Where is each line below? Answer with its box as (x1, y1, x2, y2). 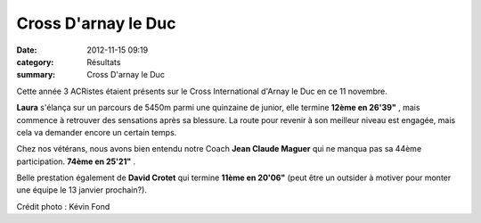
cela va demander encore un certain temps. (16, 127, 177, 137)
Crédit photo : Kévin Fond (16, 201, 110, 211)
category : (16, 56, 54, 67)
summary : (16, 70, 56, 80)
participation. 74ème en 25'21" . (16, 156, 136, 167)
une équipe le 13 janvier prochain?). (16, 185, 147, 195)
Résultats (86, 56, 121, 67)
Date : (16, 45, 37, 55)
